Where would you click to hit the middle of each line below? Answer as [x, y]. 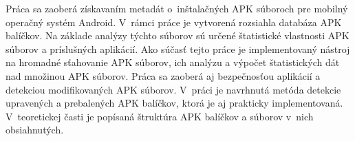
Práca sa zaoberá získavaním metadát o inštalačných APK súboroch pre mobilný [177, 8]
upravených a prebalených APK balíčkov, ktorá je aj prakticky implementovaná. [174, 103]
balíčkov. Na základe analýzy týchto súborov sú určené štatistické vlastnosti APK [177, 35]
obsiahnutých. [35, 130]
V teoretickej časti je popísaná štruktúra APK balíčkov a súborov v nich [160, 116]
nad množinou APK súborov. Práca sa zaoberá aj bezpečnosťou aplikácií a [163, 75]
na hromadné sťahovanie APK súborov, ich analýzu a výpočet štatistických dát [173, 62]
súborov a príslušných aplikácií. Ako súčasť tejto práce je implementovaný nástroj [178, 48]
